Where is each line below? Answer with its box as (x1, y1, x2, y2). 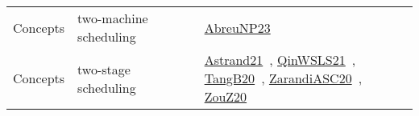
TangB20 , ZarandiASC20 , (204, 69, 363, 87)
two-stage (77, 59, 131, 78)
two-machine (77, 9, 148, 27)
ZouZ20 (204, 87, 247, 106)
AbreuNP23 (204, 18, 271, 37)
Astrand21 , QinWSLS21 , (204, 50, 356, 69)
